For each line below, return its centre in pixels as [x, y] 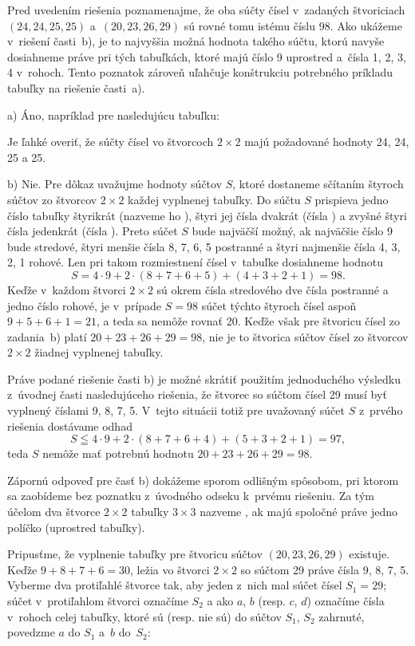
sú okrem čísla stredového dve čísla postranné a [273, 289]
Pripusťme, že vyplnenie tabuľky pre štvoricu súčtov [135, 554]
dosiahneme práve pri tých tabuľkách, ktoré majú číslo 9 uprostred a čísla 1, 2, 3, [207, 56]
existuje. [369, 554]
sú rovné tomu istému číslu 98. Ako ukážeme [293, 25]
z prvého [381, 410]
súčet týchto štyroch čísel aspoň [279, 305]
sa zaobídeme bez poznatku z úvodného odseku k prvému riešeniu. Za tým [191, 496]
